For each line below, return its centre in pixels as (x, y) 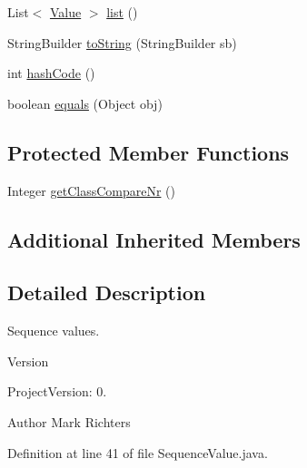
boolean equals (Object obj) (85, 103)
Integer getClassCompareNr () (91, 190)
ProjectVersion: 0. (57, 391)
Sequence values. (54, 331)
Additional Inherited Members (154, 239)
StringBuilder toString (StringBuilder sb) (122, 42)
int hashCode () (51, 73)
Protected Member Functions (149, 152)
